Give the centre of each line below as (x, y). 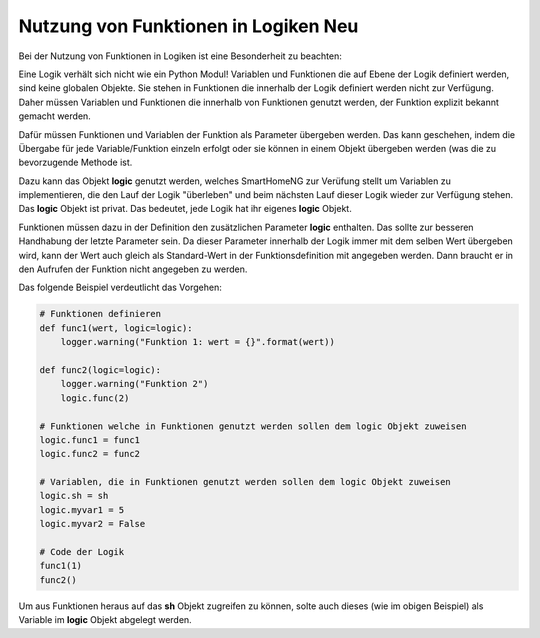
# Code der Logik (82, 552)
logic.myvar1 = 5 (82, 509)
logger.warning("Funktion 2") (134, 384)
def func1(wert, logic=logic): (116, 328)
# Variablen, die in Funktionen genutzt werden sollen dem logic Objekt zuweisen (245, 482)
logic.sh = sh (74, 496)
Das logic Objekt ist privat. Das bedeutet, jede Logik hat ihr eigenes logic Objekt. (185, 209)
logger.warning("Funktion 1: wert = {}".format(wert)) (197, 342)
